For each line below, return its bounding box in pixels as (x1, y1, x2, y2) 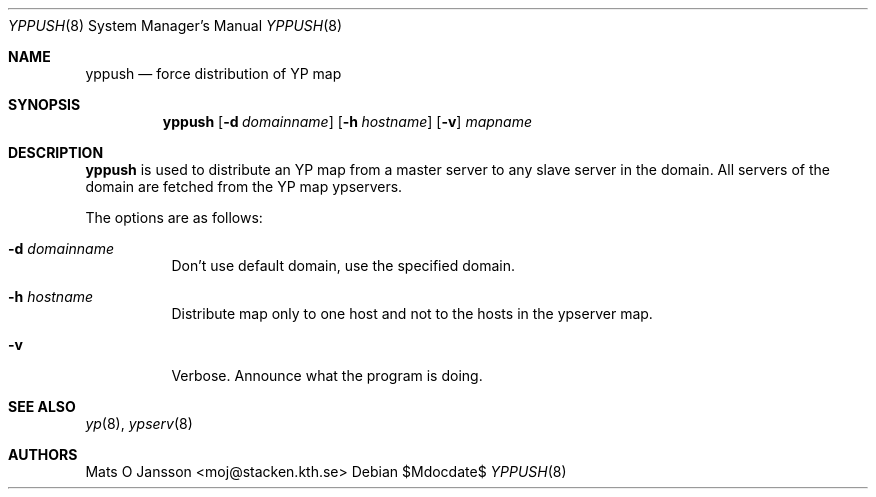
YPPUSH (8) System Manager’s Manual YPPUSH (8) (8, 17, 343, 34)
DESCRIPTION (8, 144, 104, 161)
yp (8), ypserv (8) (85, 415, 193, 432)
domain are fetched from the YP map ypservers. (85, 178, 403, 195)
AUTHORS (8, 446, 78, 463)
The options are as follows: (85, 209, 263, 226)
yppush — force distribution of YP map (85, 65, 342, 82)
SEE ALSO (8, 398, 76, 415)
